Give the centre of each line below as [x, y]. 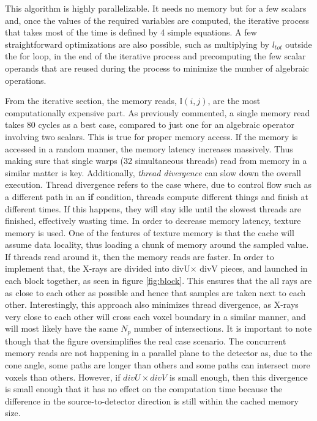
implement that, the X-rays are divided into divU [98, 268]
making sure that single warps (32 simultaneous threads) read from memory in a [156, 161]
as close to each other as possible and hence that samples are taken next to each [155, 292]
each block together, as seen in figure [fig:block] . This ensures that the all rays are [158, 281]
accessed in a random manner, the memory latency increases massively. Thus [149, 148]
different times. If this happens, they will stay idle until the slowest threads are [153, 208]
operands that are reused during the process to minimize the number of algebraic [157, 68]
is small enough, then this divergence [238, 377]
